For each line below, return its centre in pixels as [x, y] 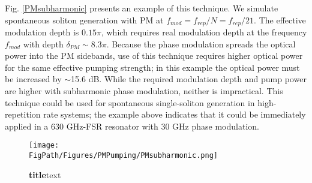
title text [45, 174]
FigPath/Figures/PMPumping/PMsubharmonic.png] [123, 156]
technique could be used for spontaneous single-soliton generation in [130, 102]
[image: [44, 145]
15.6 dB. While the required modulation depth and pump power [189, 79]
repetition [23, 114]
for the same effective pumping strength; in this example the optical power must [152, 67]
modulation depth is [42, 32]
